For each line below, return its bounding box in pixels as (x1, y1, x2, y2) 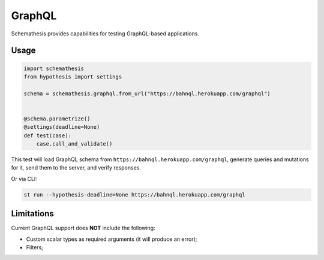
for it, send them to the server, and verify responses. (11, 164, 141, 171)
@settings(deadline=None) (23, 123, 100, 131)
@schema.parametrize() (23, 115, 91, 122)
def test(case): (23, 132, 72, 139)
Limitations (11, 208, 54, 219)
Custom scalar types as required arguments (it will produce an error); (26, 235, 197, 243)
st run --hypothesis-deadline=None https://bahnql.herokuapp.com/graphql (23, 191, 245, 198)
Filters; (26, 244, 43, 251)
